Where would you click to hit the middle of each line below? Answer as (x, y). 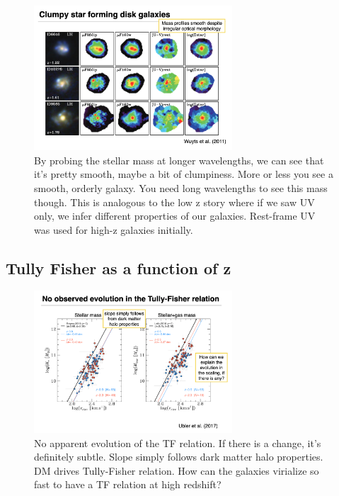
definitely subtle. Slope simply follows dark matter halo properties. (179, 457)
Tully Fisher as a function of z (119, 267)
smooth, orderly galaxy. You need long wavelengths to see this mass (181, 187)
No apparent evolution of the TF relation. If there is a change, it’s (178, 443)
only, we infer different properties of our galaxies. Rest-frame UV (175, 216)
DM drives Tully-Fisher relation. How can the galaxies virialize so (177, 470)
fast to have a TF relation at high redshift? (128, 484)
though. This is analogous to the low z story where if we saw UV (174, 202)
